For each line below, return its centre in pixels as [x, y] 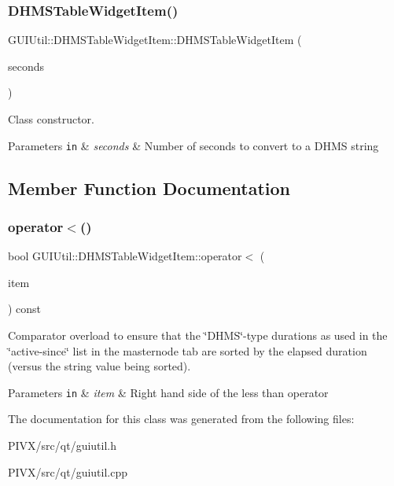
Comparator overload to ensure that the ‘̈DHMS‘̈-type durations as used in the [198, 335]
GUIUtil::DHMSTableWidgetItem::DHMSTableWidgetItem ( [155, 40]
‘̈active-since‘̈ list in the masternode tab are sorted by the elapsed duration [188, 350]
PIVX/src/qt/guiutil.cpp [68, 471]
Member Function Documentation [149, 188]
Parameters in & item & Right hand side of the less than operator [168, 392]
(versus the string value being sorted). [99, 366]
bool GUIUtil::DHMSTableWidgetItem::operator [125, 256]
